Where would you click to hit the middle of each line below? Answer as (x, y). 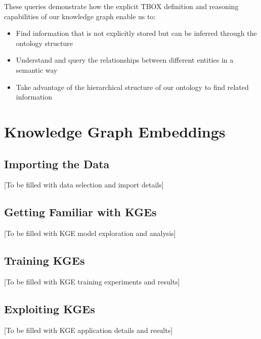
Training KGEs (45, 260)
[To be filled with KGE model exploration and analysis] (90, 233)
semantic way (37, 69)
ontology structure (44, 43)
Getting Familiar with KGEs (80, 212)
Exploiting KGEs (50, 308)
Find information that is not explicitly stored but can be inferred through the (136, 33)
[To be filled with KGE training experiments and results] (92, 281)
